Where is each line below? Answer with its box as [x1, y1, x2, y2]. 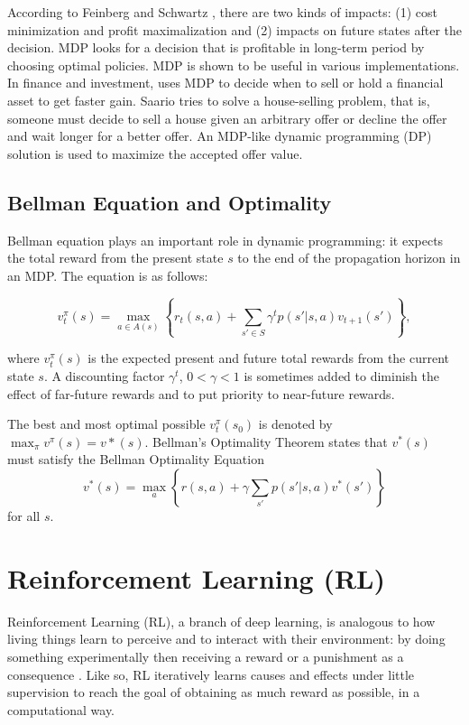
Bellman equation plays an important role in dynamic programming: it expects [7, 230, 444, 249]
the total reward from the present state [7, 248, 224, 267]
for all [7, 507, 41, 525]
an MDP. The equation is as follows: [7, 265, 208, 284]
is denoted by [258, 414, 333, 433]
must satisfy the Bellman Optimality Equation [7, 450, 264, 469]
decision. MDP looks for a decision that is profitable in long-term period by [7, 38, 425, 57]
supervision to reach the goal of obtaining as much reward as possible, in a [7, 683, 420, 702]
